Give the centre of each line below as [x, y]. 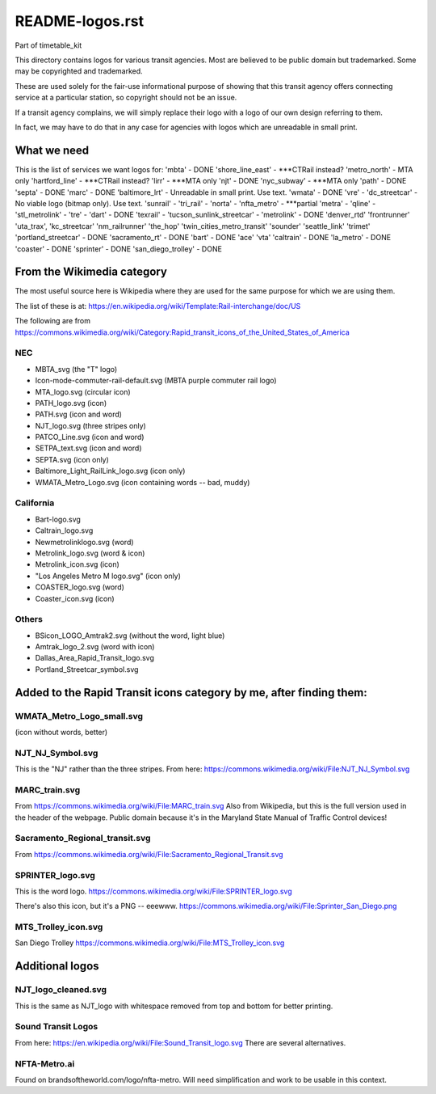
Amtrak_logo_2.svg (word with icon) [95, 647]
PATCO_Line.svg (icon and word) [90, 437]
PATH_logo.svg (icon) [71, 403]
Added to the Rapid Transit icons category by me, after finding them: [191, 693]
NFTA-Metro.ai [45, 1063]
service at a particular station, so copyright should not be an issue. [126, 98]
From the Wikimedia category [91, 272]
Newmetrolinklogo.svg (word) [84, 542]
